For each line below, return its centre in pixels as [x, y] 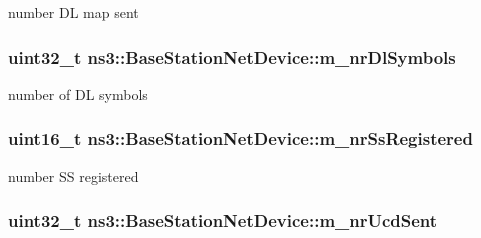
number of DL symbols [78, 93]
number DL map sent [73, 12]
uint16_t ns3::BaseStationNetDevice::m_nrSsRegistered [240, 138]
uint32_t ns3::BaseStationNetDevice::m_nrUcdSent [223, 220]
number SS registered [73, 175]
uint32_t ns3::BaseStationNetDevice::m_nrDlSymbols [232, 56]
